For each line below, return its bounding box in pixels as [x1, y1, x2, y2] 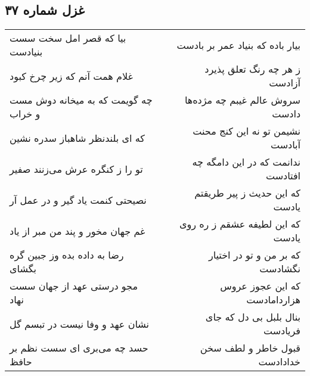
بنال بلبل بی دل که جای [205, 310, 300, 324]
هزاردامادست [246, 293, 300, 307]
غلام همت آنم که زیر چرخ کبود [10, 69, 133, 83]
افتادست [265, 169, 300, 183]
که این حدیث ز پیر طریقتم [194, 186, 300, 200]
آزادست [269, 76, 300, 90]
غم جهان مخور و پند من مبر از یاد [10, 223, 145, 238]
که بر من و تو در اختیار [208, 248, 300, 262]
